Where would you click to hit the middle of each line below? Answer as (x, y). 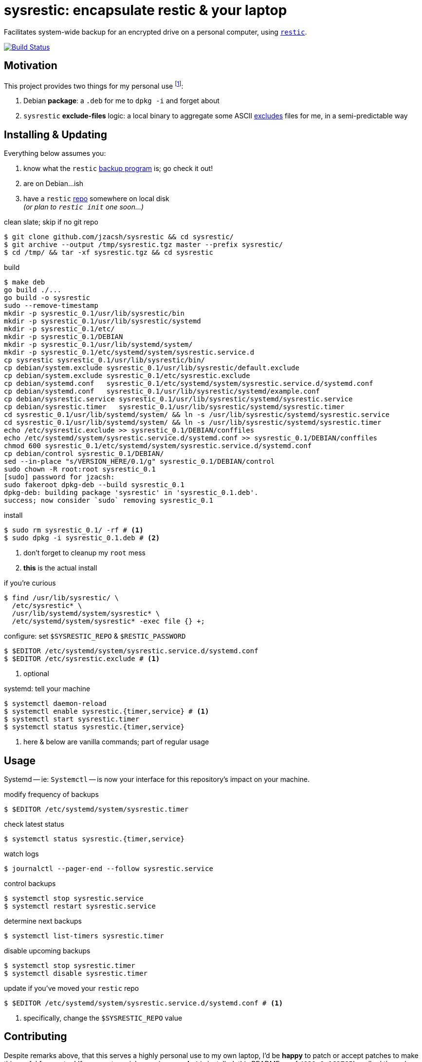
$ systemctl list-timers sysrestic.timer (84, 936)
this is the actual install (60, 568)
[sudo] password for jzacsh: (59, 477)
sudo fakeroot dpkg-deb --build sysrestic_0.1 (94, 485)
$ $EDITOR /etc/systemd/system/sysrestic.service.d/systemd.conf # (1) (144, 1003)
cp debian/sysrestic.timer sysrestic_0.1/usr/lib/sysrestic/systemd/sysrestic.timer (174, 407)
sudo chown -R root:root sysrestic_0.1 (80, 469)
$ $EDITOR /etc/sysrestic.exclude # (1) (82, 659)
